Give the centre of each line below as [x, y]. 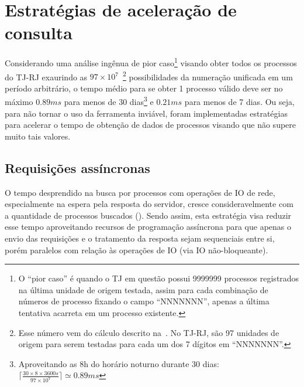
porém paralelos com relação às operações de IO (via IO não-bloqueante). [137, 249]
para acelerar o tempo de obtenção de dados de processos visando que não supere [151, 125]
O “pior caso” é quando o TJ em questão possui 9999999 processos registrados [159, 278]
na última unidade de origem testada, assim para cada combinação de [143, 289]
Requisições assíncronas [77, 167]
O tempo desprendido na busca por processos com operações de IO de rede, [140, 192]
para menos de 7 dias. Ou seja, [239, 102]
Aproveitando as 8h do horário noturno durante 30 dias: [119, 363]
